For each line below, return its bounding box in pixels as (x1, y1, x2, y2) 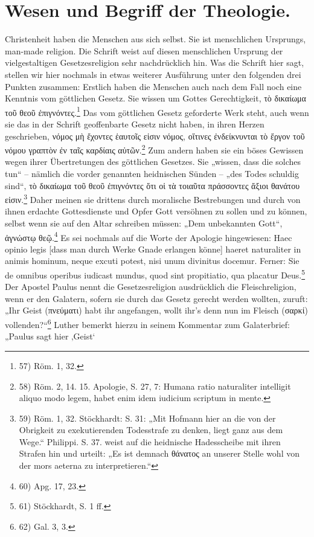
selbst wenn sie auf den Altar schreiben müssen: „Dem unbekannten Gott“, (5, 217, 283, 229)
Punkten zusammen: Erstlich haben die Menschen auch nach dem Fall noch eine (5, 80, 302, 92)
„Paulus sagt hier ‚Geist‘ (5, 330, 95, 342)
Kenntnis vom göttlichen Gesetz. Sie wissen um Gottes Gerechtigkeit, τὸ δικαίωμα (5, 92, 306, 105)
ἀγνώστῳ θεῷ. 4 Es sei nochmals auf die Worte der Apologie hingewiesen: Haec (5, 229, 292, 243)
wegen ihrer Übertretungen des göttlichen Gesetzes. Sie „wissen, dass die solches (5, 155, 301, 168)
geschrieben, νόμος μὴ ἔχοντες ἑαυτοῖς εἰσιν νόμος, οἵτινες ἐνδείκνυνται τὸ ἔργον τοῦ (5, 129, 305, 142)
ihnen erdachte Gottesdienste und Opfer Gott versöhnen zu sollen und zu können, (5, 205, 307, 217)
